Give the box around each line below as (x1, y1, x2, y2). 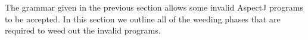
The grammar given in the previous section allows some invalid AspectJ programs (5, 1, 303, 13)
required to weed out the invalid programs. (5, 24, 161, 36)
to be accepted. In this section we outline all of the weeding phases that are (5, 12, 281, 25)
